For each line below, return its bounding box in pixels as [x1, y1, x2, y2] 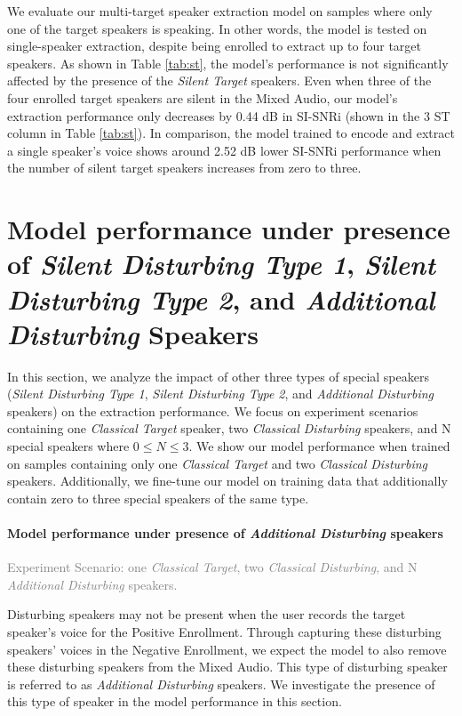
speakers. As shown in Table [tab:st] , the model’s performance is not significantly [7, 53, 449, 72]
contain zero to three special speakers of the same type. [7, 488, 309, 507]
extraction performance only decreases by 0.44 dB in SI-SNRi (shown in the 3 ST [7, 106, 450, 125]
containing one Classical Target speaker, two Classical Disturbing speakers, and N [7, 419, 451, 438]
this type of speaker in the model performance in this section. [7, 692, 342, 711]
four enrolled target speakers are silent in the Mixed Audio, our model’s [7, 88, 398, 107]
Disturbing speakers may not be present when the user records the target [7, 605, 406, 623]
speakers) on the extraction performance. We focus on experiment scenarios [7, 401, 418, 420]
